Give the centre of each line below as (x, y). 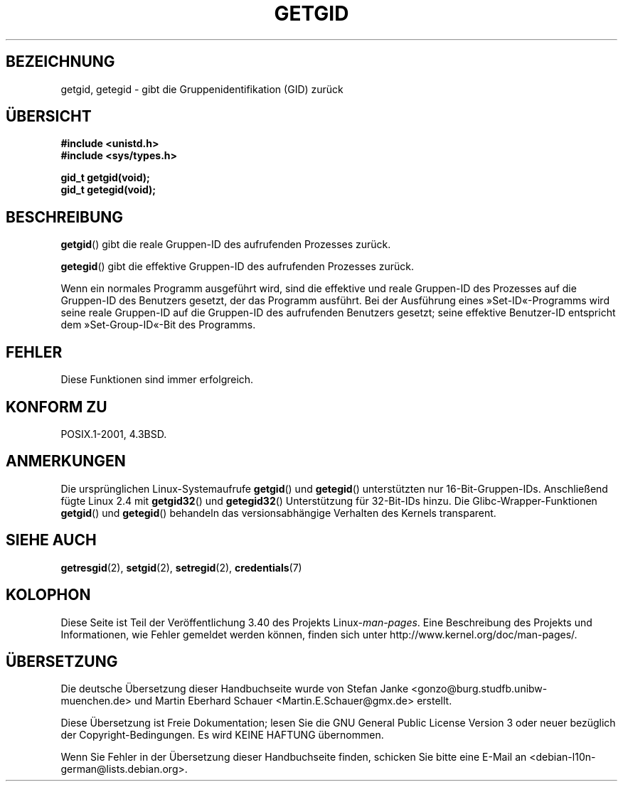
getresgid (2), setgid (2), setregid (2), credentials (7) (181, 567)
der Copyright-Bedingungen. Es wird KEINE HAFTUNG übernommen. (222, 735)
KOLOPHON (48, 595)
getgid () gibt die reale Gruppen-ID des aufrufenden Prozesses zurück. (226, 245)
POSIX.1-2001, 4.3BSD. (114, 434)
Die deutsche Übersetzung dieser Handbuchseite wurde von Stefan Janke (235, 689)
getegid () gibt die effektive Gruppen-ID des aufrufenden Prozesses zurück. (238, 267)
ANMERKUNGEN (66, 461)
